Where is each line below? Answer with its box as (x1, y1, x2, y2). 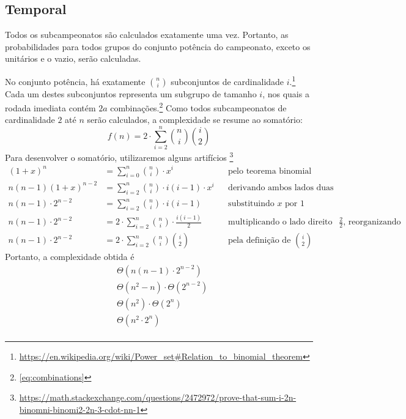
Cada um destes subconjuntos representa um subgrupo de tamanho (5, 87, 257, 100)
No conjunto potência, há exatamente (5, 75, 146, 87)
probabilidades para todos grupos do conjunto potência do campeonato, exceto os (5, 40, 311, 53)
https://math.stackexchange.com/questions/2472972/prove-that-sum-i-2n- (19, 391, 297, 404)
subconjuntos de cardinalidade (171, 75, 284, 87)
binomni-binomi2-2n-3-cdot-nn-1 (19, 402, 141, 415)
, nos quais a (262, 87, 309, 100)
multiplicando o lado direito (228, 218, 333, 227)
